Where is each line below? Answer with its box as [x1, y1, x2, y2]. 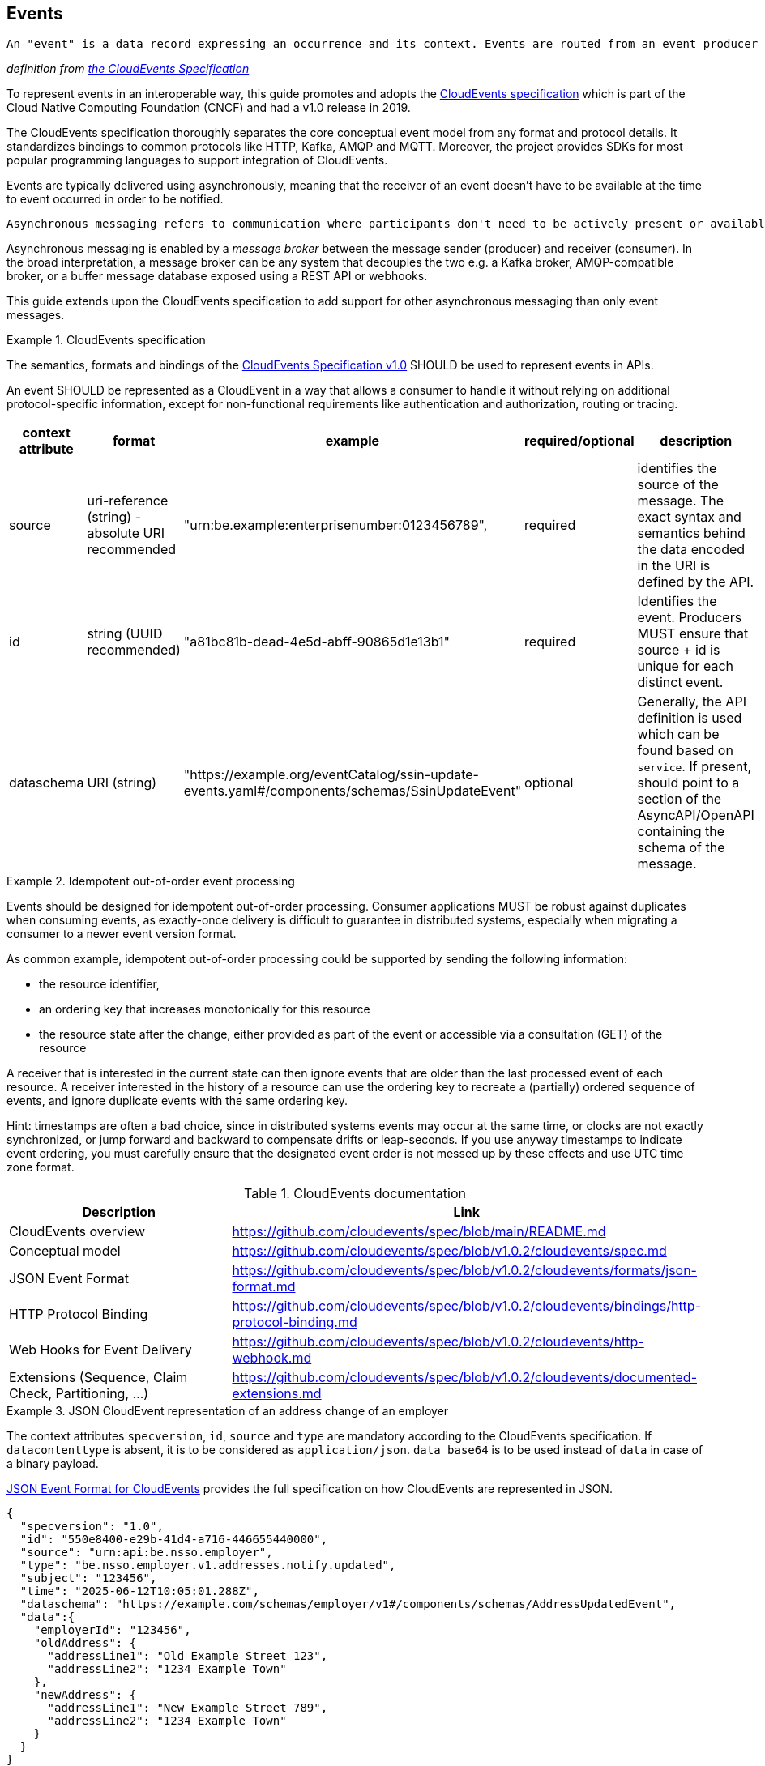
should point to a [637, 774, 740, 791]
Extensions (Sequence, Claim [9, 1369, 188, 1386]
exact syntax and [637, 509, 741, 526]
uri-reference [87, 493, 169, 510]
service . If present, [637, 758, 752, 775]
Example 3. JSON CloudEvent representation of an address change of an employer [6, 1404, 449, 1418]
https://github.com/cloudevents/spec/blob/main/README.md [232, 1223, 606, 1240]
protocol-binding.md [232, 1314, 357, 1331]
